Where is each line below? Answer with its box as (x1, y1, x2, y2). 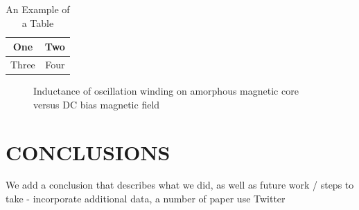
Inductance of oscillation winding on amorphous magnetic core (33, 84, 299, 98)
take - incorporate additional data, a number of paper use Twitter (6, 191, 286, 206)
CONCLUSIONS (6, 137, 170, 166)
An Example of (6, 2, 70, 16)
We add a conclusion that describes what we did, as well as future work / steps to (6, 178, 354, 192)
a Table (21, 15, 54, 30)
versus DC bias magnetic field (33, 97, 160, 111)
